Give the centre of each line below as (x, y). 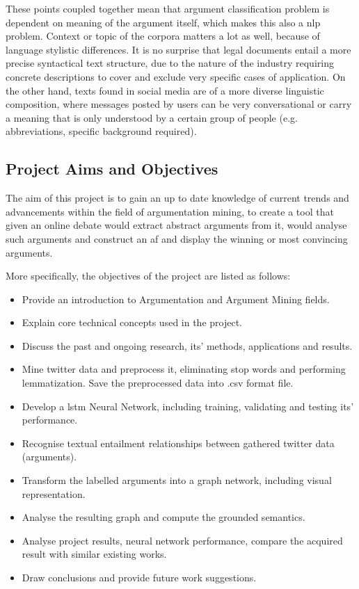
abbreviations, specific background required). (101, 131)
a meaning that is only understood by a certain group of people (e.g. (152, 117)
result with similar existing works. (94, 554)
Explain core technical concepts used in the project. (132, 322)
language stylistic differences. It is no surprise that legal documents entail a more (178, 49)
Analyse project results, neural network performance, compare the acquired (182, 540)
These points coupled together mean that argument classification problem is (168, 8)
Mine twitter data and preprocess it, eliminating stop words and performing (184, 369)
